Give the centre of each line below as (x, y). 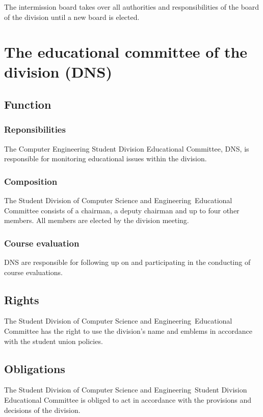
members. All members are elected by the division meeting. (97, 220)
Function (28, 104)
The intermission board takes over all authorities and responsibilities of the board (132, 6)
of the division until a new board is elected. (72, 17)
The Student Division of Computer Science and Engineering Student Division (126, 390)
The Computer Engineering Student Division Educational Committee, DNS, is (127, 148)
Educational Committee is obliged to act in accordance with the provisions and (128, 400)
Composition (31, 181)
